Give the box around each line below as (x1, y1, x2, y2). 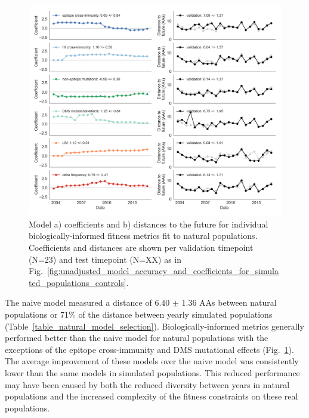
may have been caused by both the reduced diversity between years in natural (5, 378, 290, 391)
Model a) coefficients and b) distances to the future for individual (29, 217, 268, 230)
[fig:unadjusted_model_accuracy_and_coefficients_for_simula (47, 265, 279, 277)
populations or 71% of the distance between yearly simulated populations (5, 308, 273, 320)
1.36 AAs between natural (181, 296, 277, 309)
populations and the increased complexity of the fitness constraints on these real (5, 390, 298, 402)
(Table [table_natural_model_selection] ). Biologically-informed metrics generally (5, 319, 304, 332)
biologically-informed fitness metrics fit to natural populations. (29, 229, 258, 242)
